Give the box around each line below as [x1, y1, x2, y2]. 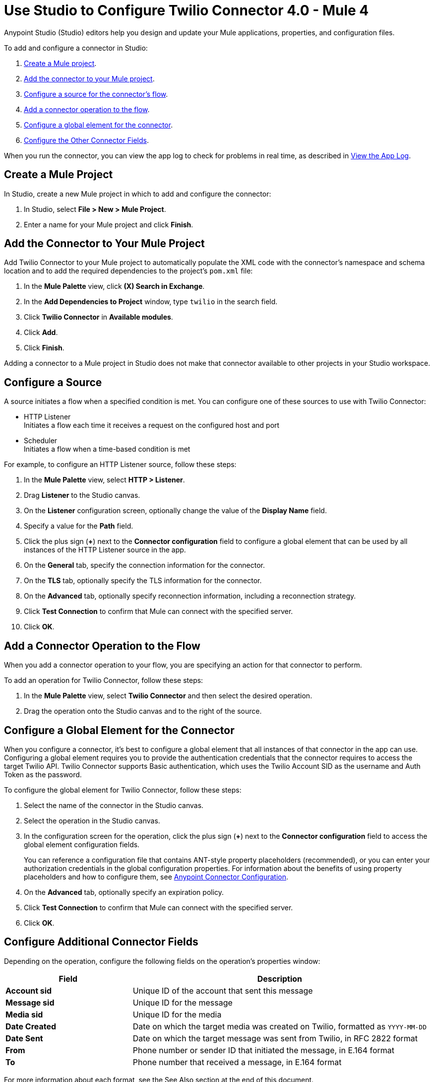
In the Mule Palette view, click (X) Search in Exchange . [24, 282, 205, 291]
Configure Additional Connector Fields [4, 936, 198, 948]
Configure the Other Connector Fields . [24, 135, 149, 144]
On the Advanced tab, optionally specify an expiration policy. [24, 887, 224, 896]
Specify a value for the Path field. [24, 522, 133, 531]
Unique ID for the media [132, 1009, 222, 1019]
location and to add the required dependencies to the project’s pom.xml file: [4, 267, 253, 275]
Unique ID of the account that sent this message [132, 985, 313, 996]
